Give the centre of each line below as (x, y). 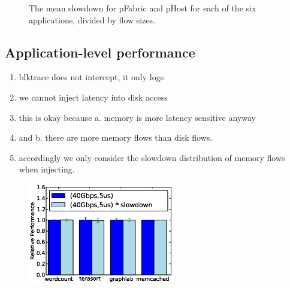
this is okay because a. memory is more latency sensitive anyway (137, 117)
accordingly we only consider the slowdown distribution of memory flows (152, 157)
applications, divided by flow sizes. (92, 19)
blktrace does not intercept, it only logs (91, 77)
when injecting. (47, 169)
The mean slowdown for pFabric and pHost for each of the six (143, 8)
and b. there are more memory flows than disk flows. (116, 137)
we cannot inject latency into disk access (93, 97)
